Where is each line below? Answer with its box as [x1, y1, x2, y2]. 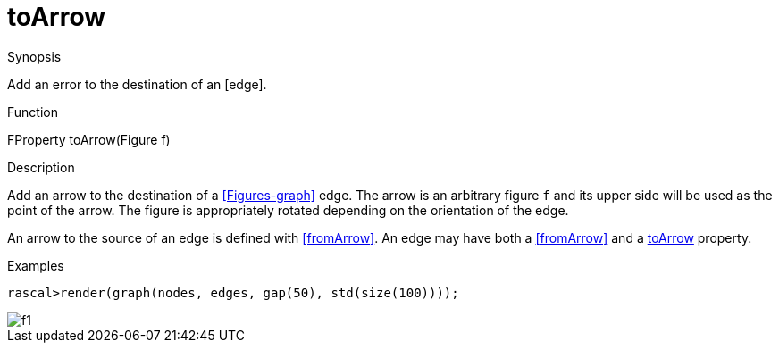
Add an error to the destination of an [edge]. [7, 76, 267, 92]
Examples [7, 257, 64, 273]
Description [7, 159, 75, 175]
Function [7, 104, 58, 120]
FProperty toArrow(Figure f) [7, 131, 171, 147]
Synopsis [7, 48, 62, 64]
